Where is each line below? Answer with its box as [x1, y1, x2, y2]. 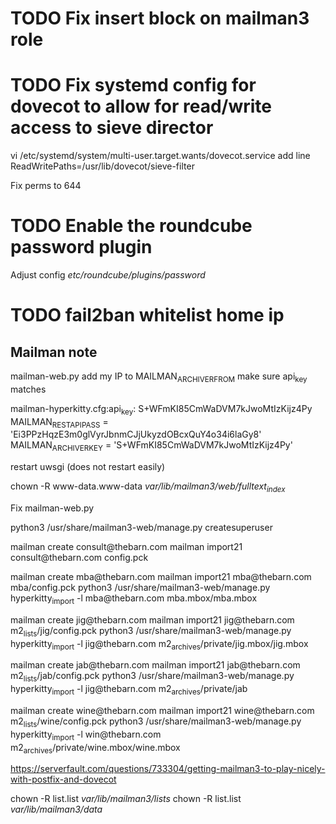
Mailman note [10, 343, 98, 361]
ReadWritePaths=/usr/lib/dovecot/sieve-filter [10, 160, 195, 172]
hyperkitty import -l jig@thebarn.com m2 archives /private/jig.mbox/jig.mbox [10, 637, 309, 652]
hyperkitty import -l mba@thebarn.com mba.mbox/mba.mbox [10, 592, 258, 606]
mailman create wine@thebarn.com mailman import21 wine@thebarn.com [10, 705, 315, 717]
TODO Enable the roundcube [10, 215, 253, 237]
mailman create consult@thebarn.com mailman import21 [10, 541, 243, 553]
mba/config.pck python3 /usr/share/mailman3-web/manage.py [10, 582, 271, 594]
